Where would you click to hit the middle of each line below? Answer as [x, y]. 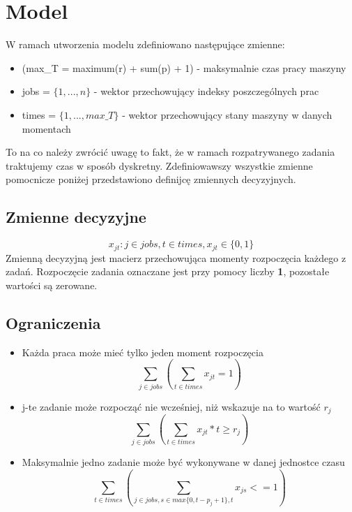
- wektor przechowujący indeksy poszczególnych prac [206, 91]
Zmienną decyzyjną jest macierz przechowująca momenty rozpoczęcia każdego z [176, 257]
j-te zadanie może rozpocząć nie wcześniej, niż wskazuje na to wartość [171, 406]
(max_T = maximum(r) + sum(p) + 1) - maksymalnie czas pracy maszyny [184, 67]
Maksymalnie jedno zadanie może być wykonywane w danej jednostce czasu [183, 461]
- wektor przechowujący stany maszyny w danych [227, 114]
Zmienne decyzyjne [76, 217]
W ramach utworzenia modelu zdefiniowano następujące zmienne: [145, 44]
